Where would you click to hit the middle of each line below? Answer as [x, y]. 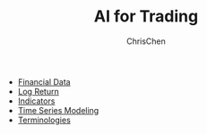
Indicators [36, 101]
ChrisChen [146, 41]
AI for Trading [146, 17]
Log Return [39, 91]
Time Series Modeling [58, 110]
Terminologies [44, 120]
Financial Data [44, 81]
